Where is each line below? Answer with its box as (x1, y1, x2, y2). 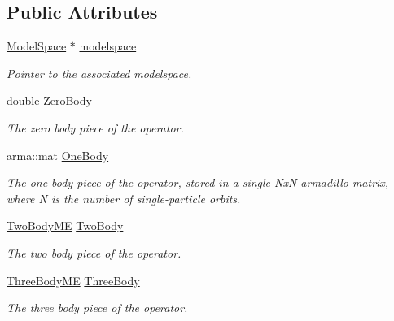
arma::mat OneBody (7, 146, 109, 163)
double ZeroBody (7, 92, 92, 109)
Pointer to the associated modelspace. (7, 64, 192, 81)
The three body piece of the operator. (7, 299, 188, 316)
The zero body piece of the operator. (7, 119, 184, 136)
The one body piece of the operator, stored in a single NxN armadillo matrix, (7, 174, 389, 191)
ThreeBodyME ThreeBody (7, 271, 140, 288)
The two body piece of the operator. (7, 244, 182, 261)
